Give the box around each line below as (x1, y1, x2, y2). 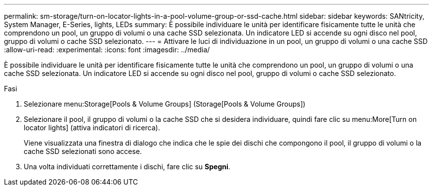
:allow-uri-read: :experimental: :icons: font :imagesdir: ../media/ (4, 45, 210, 54)
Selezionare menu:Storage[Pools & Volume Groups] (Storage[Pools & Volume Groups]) (24, 100, 305, 108)
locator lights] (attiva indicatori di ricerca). (24, 123, 160, 132)
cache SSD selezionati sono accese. (24, 147, 142, 155)
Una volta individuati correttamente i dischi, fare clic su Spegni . (24, 162, 230, 171)
